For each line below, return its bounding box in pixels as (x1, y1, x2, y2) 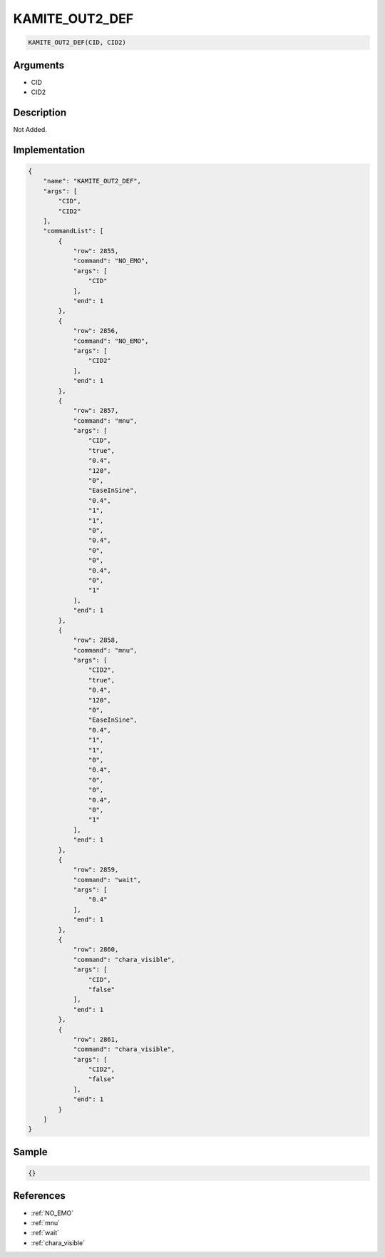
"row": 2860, (73, 946, 119, 953)
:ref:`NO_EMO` (31, 1209, 74, 1217)
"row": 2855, (73, 247, 119, 255)
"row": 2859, (73, 866, 119, 874)
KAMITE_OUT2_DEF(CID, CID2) (28, 39, 126, 46)
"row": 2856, (73, 327, 119, 335)
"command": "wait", (73, 876, 142, 884)
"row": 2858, (73, 636, 119, 645)
